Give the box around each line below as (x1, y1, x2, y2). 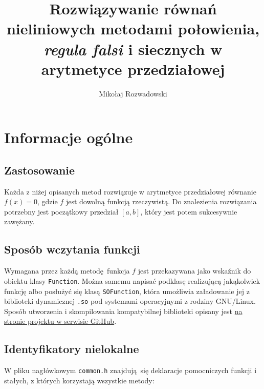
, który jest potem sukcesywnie (140, 206, 237, 217)
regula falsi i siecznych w (43, 38, 223, 60)
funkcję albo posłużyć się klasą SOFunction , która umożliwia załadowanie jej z (4, 285, 250, 296)
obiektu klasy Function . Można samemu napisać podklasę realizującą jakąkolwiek (4, 275, 260, 286)
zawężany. (4, 216, 35, 227)
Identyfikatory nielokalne (4, 341, 139, 357)
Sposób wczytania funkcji (4, 241, 140, 257)
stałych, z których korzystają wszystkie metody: (4, 375, 155, 385)
